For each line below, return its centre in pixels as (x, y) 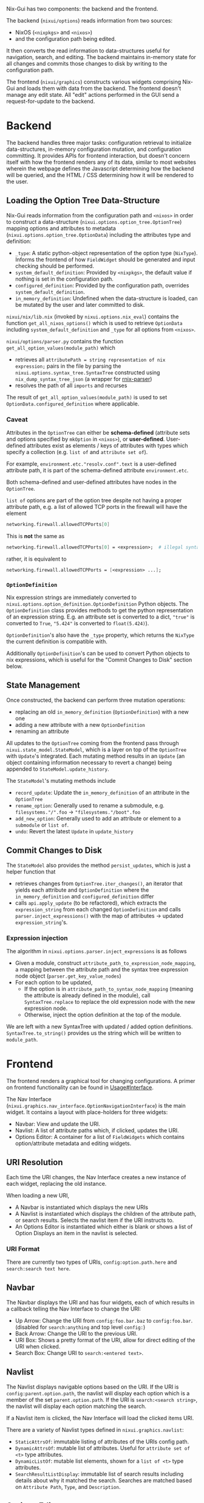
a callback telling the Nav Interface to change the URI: (74, 1309)
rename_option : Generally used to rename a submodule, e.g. (90, 805)
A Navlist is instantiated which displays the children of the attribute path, (106, 1213)
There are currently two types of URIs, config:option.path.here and (92, 1262)
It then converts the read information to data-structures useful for (88, 51)
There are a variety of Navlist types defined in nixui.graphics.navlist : (95, 1429)
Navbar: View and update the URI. (57, 1124)
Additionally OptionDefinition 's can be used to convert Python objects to (98, 653)
